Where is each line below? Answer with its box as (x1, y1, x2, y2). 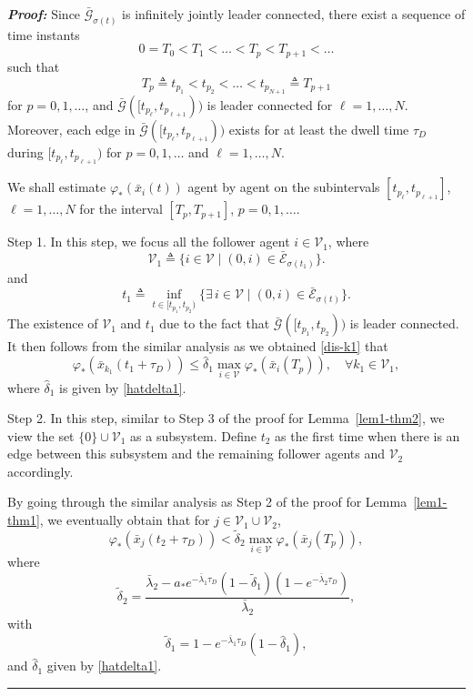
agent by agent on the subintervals (187, 177, 380, 197)
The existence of (7, 314, 98, 333)
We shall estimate (7, 177, 106, 197)
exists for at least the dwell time (228, 119, 409, 138)
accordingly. (7, 461, 74, 480)
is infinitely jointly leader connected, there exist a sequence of (122, 5, 466, 23)
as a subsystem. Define (130, 426, 257, 445)
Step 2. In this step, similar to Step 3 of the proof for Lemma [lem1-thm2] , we (7, 409, 445, 428)
